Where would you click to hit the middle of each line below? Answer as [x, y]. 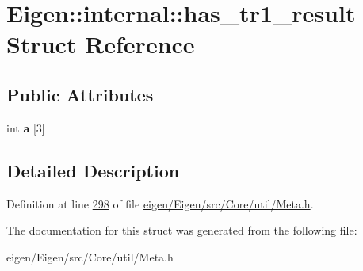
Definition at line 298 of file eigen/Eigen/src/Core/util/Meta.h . [160, 203]
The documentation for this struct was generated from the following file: [182, 230]
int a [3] [26, 127]
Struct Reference [101, 44]
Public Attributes [80, 94]
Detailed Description [93, 170]
